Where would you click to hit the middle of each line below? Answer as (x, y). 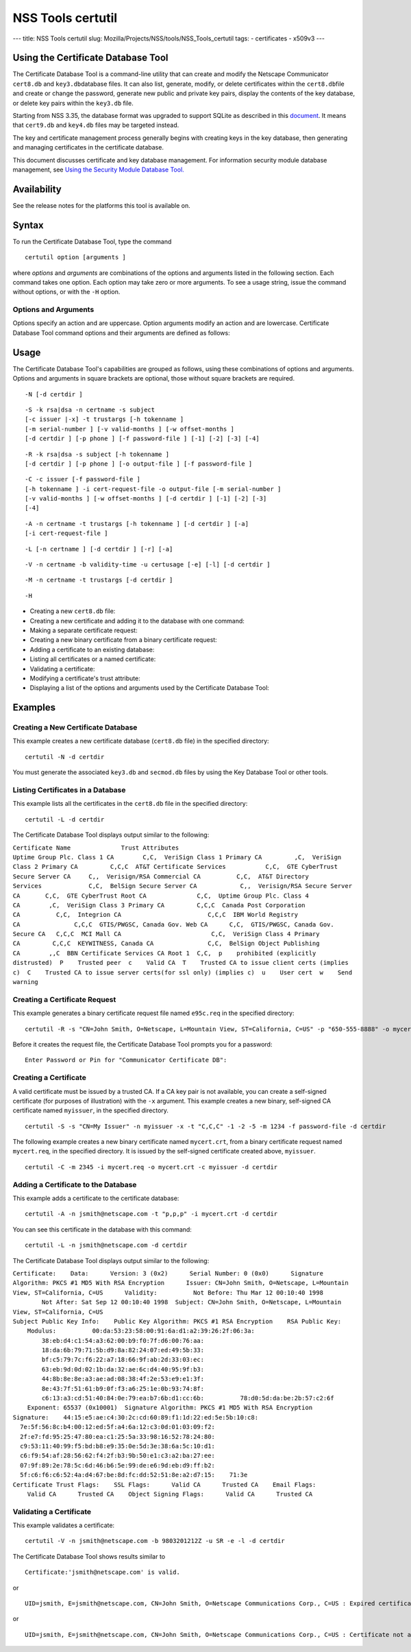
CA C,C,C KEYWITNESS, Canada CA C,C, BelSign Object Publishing (166, 944)
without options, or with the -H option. (66, 292)
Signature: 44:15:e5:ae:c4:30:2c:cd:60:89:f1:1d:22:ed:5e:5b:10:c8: (136, 1417)
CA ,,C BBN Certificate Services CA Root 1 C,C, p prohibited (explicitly (164, 953)
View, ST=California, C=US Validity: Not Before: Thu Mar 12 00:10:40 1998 (168, 1292)
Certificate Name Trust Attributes (96, 848)
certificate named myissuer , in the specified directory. (91, 1110)
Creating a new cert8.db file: (73, 611)
